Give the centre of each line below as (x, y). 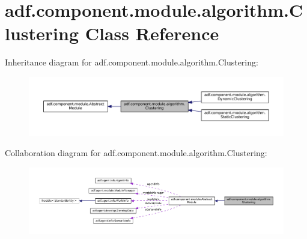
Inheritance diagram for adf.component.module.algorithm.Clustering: (132, 62)
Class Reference (152, 33)
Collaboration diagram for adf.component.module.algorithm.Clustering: (136, 153)
